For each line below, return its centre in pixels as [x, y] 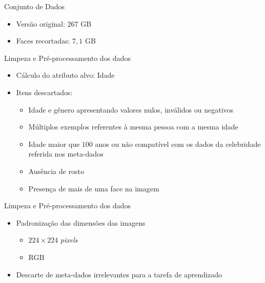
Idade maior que [54, 144]
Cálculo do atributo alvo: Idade [65, 75]
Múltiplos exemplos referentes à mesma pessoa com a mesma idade [133, 127]
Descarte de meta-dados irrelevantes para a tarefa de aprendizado [119, 274]
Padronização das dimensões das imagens [81, 222]
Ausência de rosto [56, 171]
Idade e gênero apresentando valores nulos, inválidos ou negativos [131, 109]
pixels [69, 240]
